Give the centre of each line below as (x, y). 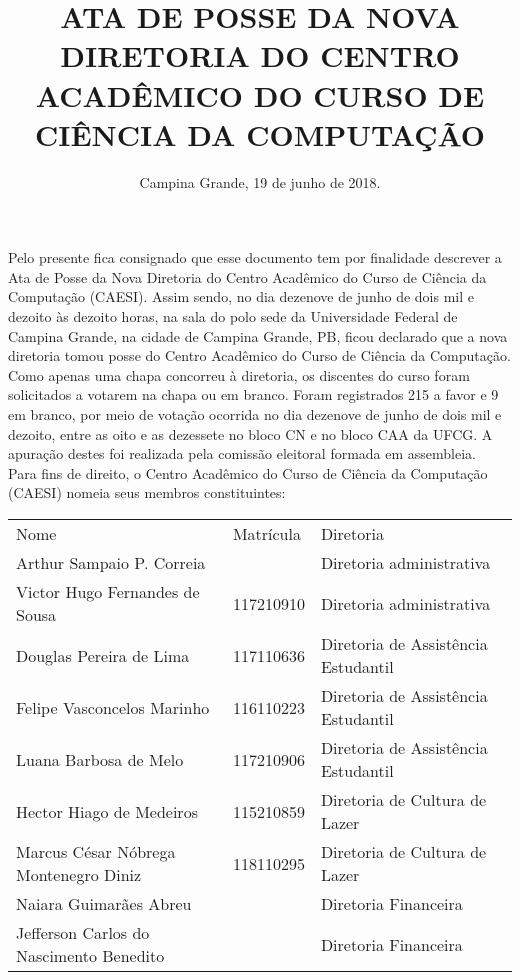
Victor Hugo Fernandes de (108, 591)
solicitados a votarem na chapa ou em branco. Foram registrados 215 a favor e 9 (253, 394)
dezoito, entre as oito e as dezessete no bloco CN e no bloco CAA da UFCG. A (250, 433)
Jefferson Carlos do (83, 932)
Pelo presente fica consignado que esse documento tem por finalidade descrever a (255, 257)
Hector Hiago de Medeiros (107, 811)
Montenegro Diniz (79, 874)
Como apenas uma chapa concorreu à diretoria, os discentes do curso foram (239, 374)
